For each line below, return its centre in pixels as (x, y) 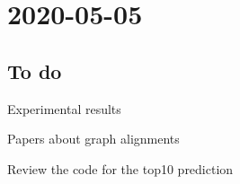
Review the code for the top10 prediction (120, 168)
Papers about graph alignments (93, 139)
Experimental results (64, 108)
